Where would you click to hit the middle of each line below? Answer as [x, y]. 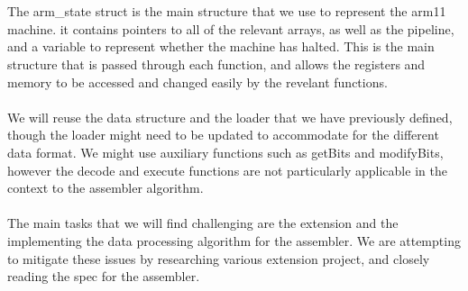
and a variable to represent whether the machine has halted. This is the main [221, 46]
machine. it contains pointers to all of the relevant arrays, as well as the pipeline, [231, 28]
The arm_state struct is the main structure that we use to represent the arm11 [227, 11]
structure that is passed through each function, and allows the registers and [216, 64]
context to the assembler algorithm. [106, 188]
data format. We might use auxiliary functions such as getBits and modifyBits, [225, 152]
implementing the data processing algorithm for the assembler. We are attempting [234, 240]
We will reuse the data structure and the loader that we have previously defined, [230, 117]
